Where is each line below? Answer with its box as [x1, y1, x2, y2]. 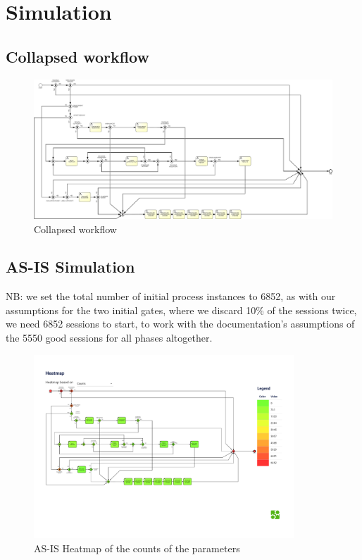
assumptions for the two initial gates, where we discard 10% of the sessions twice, [6, 302, 357, 317]
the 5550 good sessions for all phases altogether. [6, 330, 213, 345]
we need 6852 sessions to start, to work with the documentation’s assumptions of [6, 316, 355, 331]
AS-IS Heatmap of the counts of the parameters [34, 541, 240, 556]
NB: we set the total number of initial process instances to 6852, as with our [6, 289, 336, 304]
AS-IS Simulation [6, 256, 135, 278]
